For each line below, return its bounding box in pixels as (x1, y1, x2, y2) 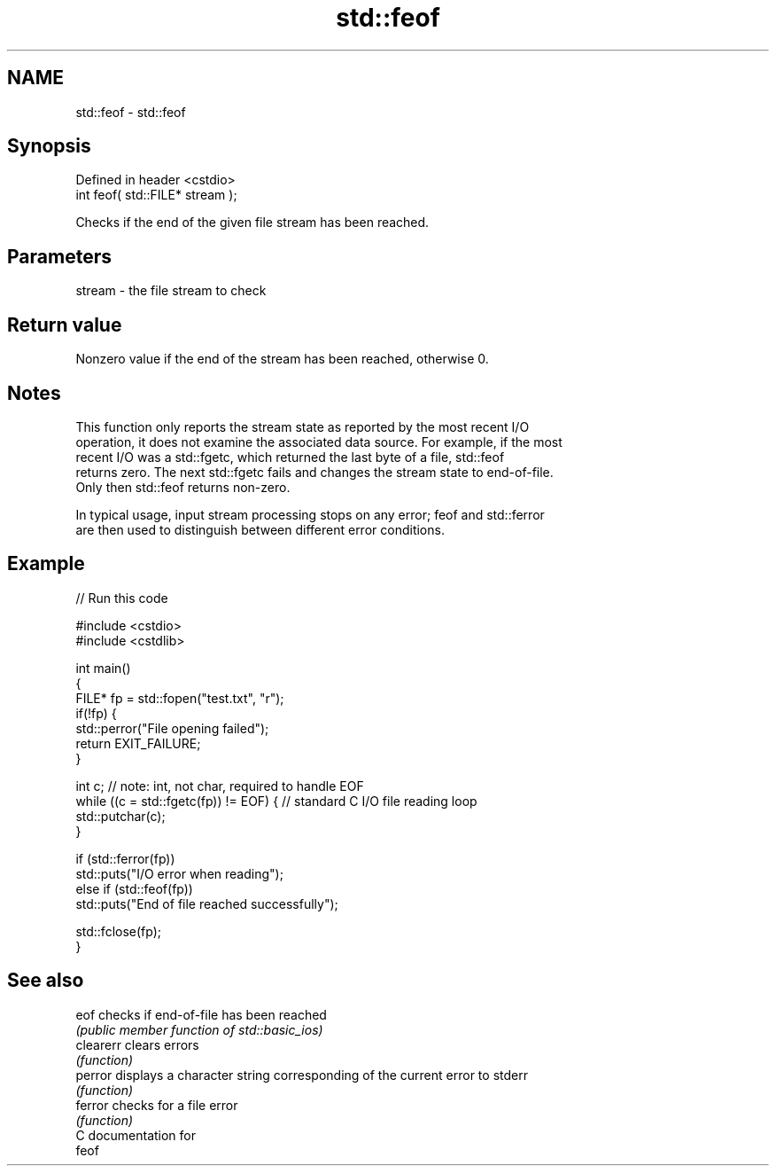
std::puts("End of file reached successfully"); (75, 895, 338, 911)
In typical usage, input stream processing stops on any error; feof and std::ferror (75, 506, 545, 522)
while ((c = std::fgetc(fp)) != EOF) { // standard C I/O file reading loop (75, 793, 477, 809)
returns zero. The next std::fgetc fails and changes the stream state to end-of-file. (75, 464, 554, 480)
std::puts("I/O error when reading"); (75, 865, 283, 881)
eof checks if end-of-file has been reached (75, 1006, 327, 1022)
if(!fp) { (75, 705, 117, 721)
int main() (75, 660, 131, 676)
